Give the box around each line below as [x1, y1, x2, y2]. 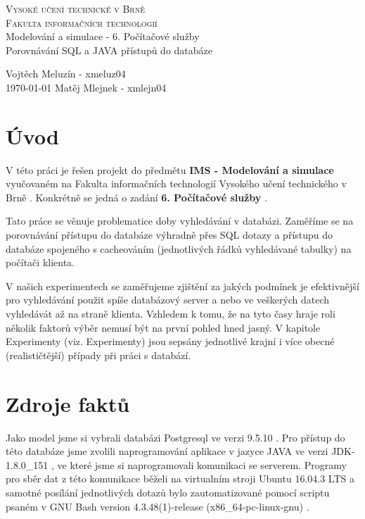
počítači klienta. [6, 255, 75, 270]
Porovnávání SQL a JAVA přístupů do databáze [6, 42, 212, 57]
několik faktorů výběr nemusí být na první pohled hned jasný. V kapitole [6, 320, 321, 334]
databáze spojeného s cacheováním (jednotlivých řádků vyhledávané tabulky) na [6, 241, 352, 256]
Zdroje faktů [6, 389, 130, 418]
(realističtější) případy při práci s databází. [6, 347, 191, 362]
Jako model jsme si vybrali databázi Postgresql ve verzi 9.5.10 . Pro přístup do [6, 430, 345, 444]
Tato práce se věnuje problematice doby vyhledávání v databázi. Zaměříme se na [6, 213, 354, 228]
